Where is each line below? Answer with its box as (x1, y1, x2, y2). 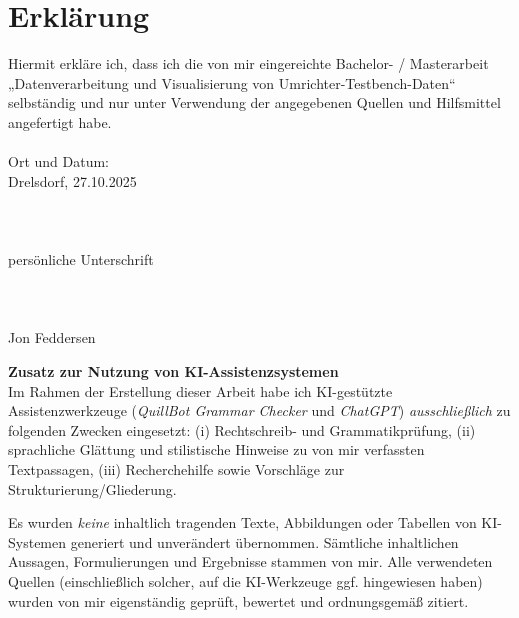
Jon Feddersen (8, 327, 96, 348)
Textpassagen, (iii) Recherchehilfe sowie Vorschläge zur (8, 459, 345, 479)
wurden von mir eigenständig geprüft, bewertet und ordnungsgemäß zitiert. (8, 590, 469, 611)
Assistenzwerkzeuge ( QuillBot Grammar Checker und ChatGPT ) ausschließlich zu (8, 400, 511, 421)
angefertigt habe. (8, 111, 112, 132)
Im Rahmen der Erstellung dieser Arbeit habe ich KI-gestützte (8, 380, 393, 401)
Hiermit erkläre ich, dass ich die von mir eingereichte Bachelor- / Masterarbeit (8, 53, 489, 74)
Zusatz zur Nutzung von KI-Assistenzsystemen (8, 361, 339, 382)
